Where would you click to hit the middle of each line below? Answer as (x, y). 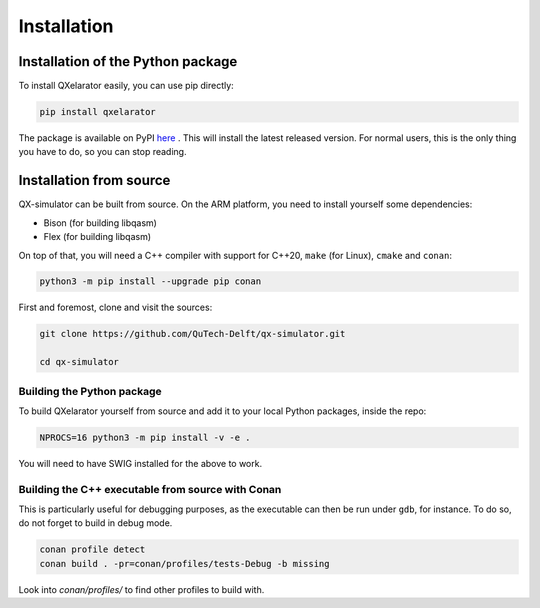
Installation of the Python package (128, 61)
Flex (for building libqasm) (97, 237)
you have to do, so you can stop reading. (102, 152)
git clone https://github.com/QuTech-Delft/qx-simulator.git (192, 334)
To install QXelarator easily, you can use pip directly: (126, 86)
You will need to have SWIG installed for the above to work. (140, 463)
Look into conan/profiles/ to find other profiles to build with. (141, 589)
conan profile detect (92, 549)
